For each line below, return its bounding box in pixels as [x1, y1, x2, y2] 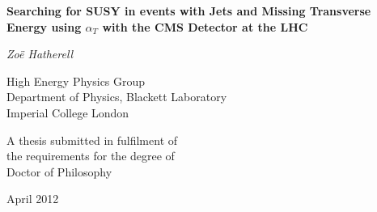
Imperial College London [6, 104, 129, 121]
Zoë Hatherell [6, 45, 74, 62]
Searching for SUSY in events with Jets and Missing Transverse [6, 2, 371, 19]
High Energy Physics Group [6, 72, 146, 89]
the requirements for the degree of [6, 147, 175, 164]
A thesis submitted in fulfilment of [6, 131, 178, 148]
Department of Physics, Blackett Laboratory [6, 88, 227, 105]
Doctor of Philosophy [6, 163, 112, 180]
